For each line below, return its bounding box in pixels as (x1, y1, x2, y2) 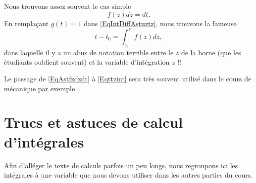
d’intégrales (4, 131, 84, 151)
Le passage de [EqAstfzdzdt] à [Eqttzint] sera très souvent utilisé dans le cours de (4, 73, 252, 84)
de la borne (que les (181, 47, 241, 57)
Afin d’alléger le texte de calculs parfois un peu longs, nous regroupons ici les (4, 160, 238, 170)
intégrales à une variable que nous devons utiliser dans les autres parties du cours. (4, 170, 253, 180)
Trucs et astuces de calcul (4, 112, 183, 132)
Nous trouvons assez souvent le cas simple (4, 1, 131, 11)
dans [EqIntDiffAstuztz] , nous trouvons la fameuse (84, 18, 237, 28)
